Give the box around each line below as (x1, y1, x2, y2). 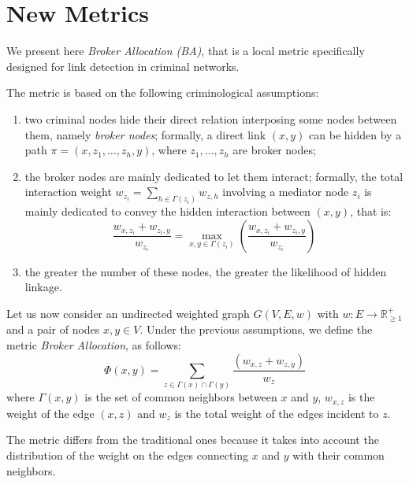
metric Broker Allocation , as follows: (6, 336, 181, 353)
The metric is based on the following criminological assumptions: (6, 84, 319, 101)
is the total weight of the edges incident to (174, 405, 379, 421)
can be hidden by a (309, 126, 402, 142)
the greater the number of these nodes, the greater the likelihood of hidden (24, 263, 387, 279)
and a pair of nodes (6, 321, 100, 338)
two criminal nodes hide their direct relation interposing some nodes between (24, 110, 397, 127)
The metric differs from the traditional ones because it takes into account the (6, 431, 379, 448)
